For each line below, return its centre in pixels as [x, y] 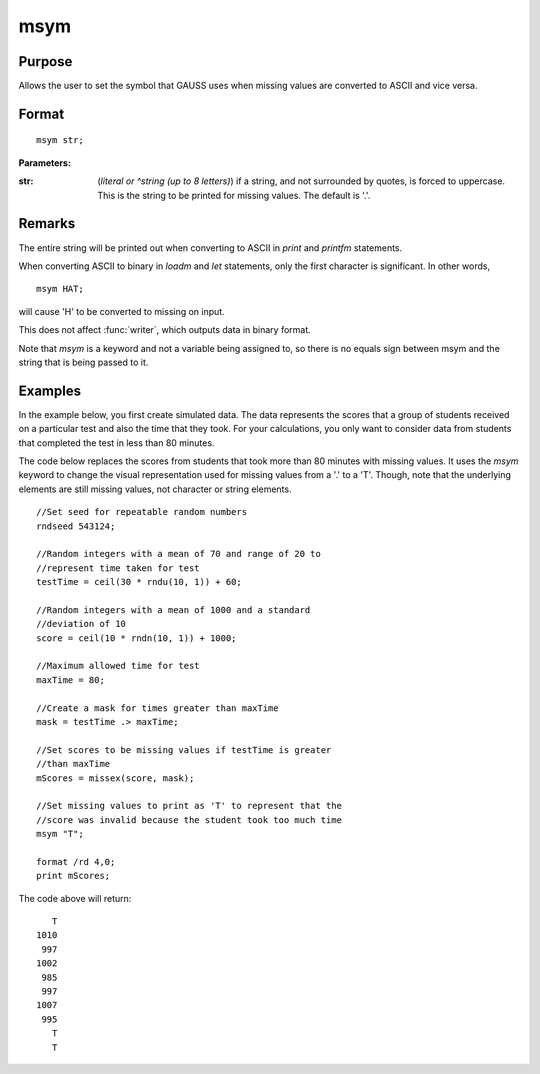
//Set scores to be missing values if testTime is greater [184, 749]
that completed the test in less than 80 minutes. [116, 442]
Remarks [47, 223]
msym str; [60, 140]
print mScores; [73, 876]
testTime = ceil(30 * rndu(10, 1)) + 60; [139, 582]
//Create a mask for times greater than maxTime [157, 708]
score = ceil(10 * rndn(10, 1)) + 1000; [136, 638]
